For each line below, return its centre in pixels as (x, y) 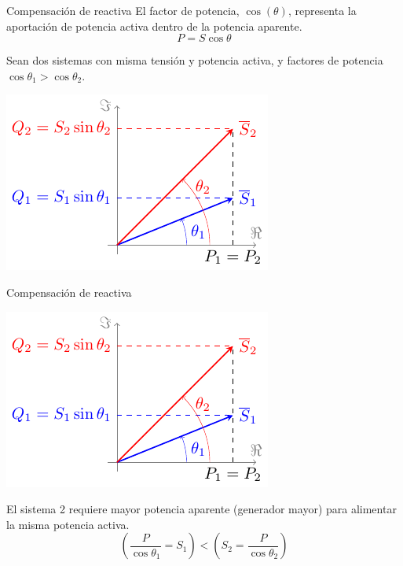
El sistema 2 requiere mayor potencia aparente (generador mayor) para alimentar (201, 509)
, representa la (322, 10)
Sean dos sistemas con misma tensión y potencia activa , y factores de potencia (195, 60)
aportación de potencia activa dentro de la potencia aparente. (154, 26)
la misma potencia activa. (68, 524)
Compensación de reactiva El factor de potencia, (123, 10)
